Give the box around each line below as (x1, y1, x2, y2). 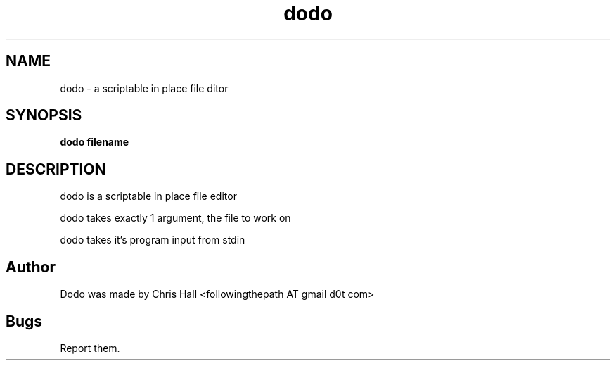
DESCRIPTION (6, 160, 106, 178)
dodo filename (60, 136, 129, 149)
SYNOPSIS (6, 106, 82, 125)
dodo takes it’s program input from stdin (60, 234, 245, 246)
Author (6, 258, 56, 276)
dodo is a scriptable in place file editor (60, 190, 237, 203)
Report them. (60, 341, 120, 354)
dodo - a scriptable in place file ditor (60, 82, 229, 94)
